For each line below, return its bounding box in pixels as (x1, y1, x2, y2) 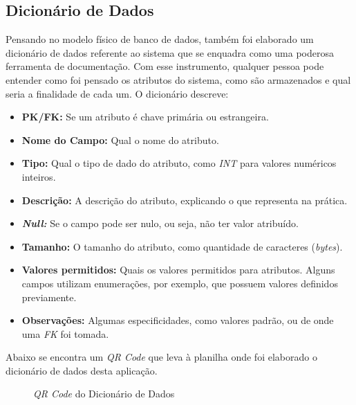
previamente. (21, 289, 77, 304)
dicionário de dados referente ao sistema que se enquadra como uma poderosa (6, 45, 334, 60)
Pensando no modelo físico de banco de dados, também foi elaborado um (6, 32, 314, 46)
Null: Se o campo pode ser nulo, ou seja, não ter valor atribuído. (21, 216, 299, 231)
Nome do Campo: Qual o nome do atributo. (21, 132, 219, 147)
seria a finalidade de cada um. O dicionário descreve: (6, 86, 229, 100)
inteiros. (21, 169, 56, 183)
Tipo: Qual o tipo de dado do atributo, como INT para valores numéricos (21, 156, 337, 170)
